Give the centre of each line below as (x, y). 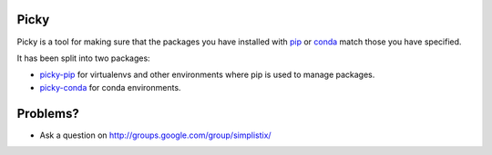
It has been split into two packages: (83, 58)
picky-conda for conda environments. (110, 87)
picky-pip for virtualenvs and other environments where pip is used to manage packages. (207, 75)
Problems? (48, 113)
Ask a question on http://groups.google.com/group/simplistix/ (156, 135)
